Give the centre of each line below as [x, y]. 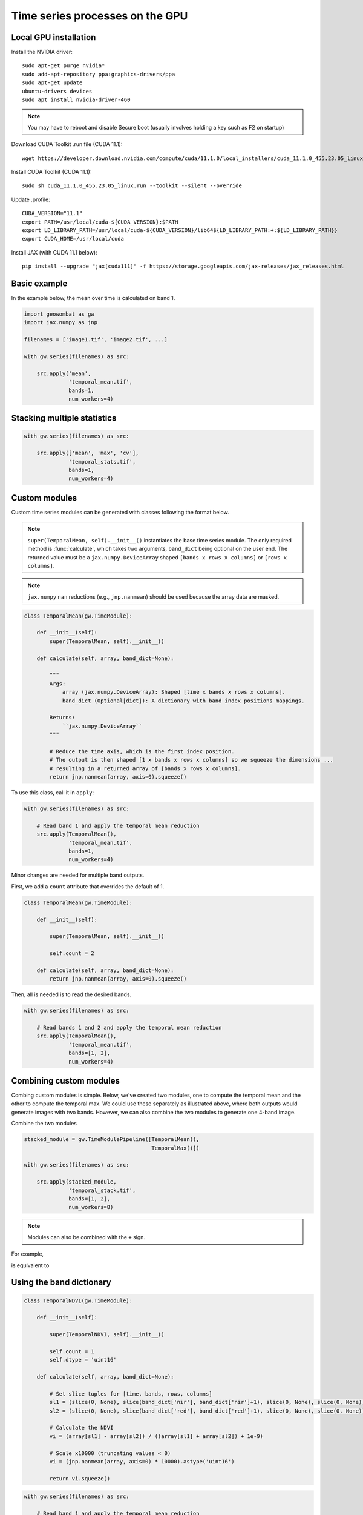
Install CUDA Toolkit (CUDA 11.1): [51, 171]
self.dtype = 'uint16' [83, 1360]
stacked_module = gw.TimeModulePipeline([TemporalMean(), [112, 1140]
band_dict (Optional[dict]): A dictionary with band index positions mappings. [183, 701]
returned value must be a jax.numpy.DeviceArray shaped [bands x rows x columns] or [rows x [157, 557]
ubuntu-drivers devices [57, 91]
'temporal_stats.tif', [102, 461]
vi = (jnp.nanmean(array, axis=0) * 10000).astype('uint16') [142, 1461]
